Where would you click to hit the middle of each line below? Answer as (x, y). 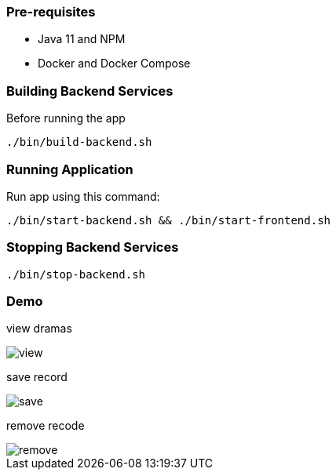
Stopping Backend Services (93, 247)
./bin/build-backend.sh (79, 142)
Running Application (70, 169)
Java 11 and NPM (82, 39)
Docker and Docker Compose (114, 64)
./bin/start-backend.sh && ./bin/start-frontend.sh (169, 220)
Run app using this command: (83, 196)
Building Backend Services (90, 91)
